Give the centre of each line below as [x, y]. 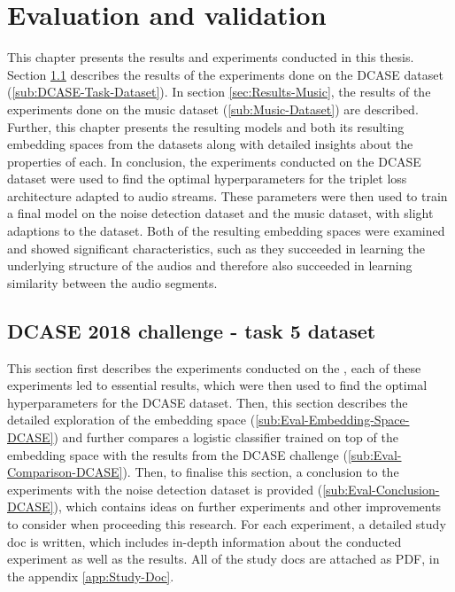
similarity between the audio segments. [112, 282]
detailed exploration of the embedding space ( [131, 420]
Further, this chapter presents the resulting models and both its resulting [206, 126]
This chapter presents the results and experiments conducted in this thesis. [211, 57]
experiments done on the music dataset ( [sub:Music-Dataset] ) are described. [213, 109]
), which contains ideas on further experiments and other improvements [247, 506]
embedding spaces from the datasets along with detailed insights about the [210, 144]
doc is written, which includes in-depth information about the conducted [204, 541]
